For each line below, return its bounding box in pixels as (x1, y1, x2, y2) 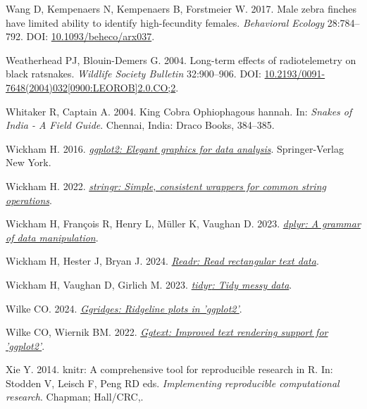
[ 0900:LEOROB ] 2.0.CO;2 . (67, 80, 179, 94)
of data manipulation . (6, 229, 99, 244)
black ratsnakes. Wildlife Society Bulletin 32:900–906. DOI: (6, 66, 261, 81)
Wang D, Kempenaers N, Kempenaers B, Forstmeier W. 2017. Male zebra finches (6, 1, 357, 15)
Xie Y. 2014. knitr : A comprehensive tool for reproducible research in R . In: (6, 362, 333, 377)
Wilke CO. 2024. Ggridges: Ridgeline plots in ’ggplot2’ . (6, 301, 242, 315)
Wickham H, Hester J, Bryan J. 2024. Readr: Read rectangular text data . (6, 253, 319, 268)
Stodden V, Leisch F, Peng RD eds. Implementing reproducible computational (6, 375, 340, 390)
